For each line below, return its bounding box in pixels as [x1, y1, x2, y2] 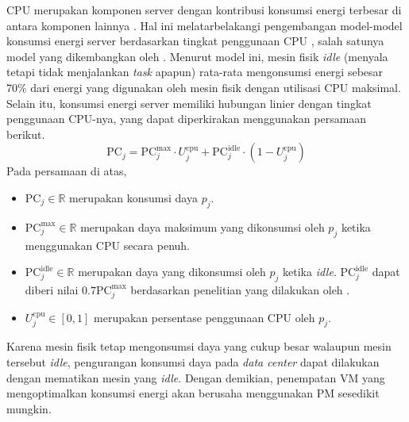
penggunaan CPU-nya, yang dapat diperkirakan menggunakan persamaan [6, 110, 367, 127]
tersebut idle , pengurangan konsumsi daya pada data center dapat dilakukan [6, 354, 380, 370]
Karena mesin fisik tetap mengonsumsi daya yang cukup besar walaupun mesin [6, 338, 392, 355]
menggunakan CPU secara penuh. [25, 236, 191, 253]
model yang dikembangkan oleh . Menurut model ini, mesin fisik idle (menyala [6, 48, 388, 64]
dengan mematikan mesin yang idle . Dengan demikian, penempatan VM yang [6, 369, 385, 386]
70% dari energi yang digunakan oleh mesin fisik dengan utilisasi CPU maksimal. [6, 79, 401, 95]
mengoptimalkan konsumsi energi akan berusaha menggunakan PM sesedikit [6, 385, 380, 401]
